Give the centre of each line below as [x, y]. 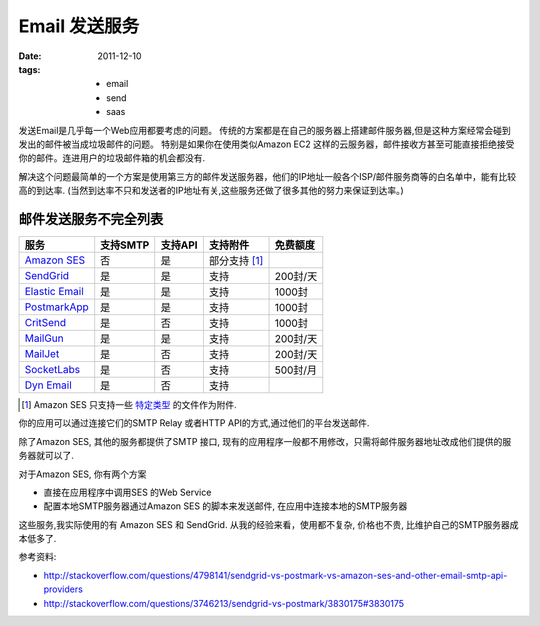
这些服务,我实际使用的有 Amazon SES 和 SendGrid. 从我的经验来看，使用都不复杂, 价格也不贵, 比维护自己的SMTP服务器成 [268, 524]
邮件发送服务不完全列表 [91, 218]
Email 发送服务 [79, 26]
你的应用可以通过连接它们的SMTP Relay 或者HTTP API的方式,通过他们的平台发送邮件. [194, 423]
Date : [30, 56]
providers [63, 589]
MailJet [42, 353]
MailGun [44, 338]
